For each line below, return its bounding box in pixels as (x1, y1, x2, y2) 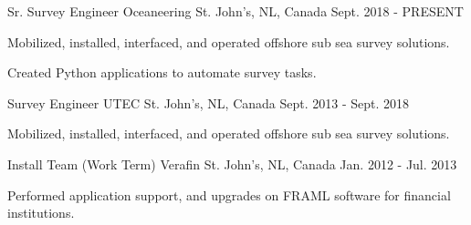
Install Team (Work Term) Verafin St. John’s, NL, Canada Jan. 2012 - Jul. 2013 (7, 154, 457, 173)
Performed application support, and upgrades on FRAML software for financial (7, 185, 451, 204)
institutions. (7, 203, 75, 222)
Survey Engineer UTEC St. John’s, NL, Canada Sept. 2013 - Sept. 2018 (7, 93, 410, 112)
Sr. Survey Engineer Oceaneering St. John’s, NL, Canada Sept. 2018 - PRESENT (7, 2, 464, 20)
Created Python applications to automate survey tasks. (7, 63, 317, 82)
